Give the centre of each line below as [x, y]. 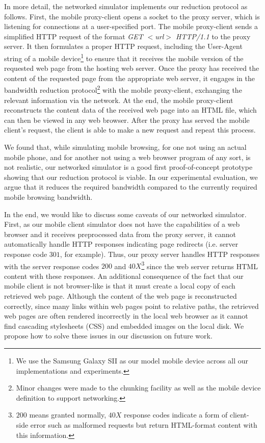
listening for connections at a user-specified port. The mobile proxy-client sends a [131, 26]
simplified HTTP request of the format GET [74, 36]
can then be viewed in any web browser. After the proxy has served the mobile [127, 120]
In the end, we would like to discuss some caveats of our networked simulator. [125, 214]
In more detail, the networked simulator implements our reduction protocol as [126, 6]
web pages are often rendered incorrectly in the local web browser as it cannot [126, 316]
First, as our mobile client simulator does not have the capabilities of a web [122, 224]
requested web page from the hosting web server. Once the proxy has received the [132, 68]
